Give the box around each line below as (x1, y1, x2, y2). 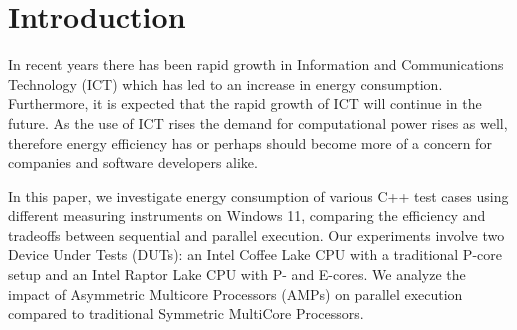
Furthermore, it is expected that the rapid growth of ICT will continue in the (8, 93, 482, 114)
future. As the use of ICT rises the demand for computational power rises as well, (8, 112, 508, 133)
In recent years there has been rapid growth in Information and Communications (8, 54, 504, 75)
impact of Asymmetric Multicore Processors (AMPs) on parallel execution (8, 283, 463, 304)
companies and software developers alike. (8, 152, 258, 173)
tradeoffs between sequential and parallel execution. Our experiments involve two (8, 224, 505, 245)
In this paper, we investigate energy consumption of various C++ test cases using (8, 185, 509, 206)
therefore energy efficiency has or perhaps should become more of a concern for (8, 132, 492, 153)
